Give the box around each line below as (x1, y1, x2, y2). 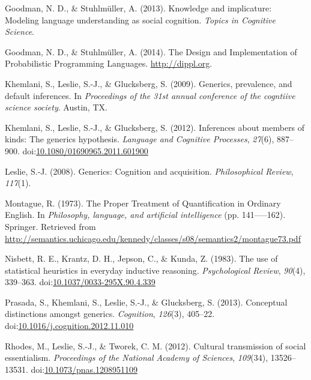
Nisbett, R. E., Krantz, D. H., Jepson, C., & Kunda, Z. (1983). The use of (5, 252, 278, 265)
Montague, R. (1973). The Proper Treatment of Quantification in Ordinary (5, 196, 281, 209)
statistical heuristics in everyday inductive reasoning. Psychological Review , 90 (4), (5, 264, 306, 276)
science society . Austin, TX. (5, 101, 107, 113)
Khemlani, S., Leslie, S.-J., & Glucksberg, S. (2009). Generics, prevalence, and (5, 77, 292, 89)
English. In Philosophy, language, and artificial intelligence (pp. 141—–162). (5, 208, 286, 221)
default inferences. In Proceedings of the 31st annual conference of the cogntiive (5, 89, 295, 101)
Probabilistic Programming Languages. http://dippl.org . (5, 57, 213, 70)
